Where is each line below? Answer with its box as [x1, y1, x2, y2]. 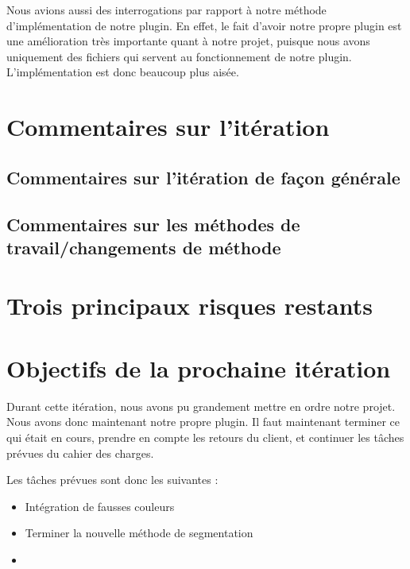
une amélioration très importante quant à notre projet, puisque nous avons [6, 33, 370, 49]
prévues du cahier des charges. [6, 444, 154, 461]
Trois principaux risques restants [6, 289, 373, 322]
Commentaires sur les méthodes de [6, 211, 300, 236]
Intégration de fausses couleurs [25, 497, 175, 514]
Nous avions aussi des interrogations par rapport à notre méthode [6, 2, 327, 17]
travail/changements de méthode [6, 234, 281, 259]
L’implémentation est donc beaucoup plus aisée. [6, 64, 239, 80]
